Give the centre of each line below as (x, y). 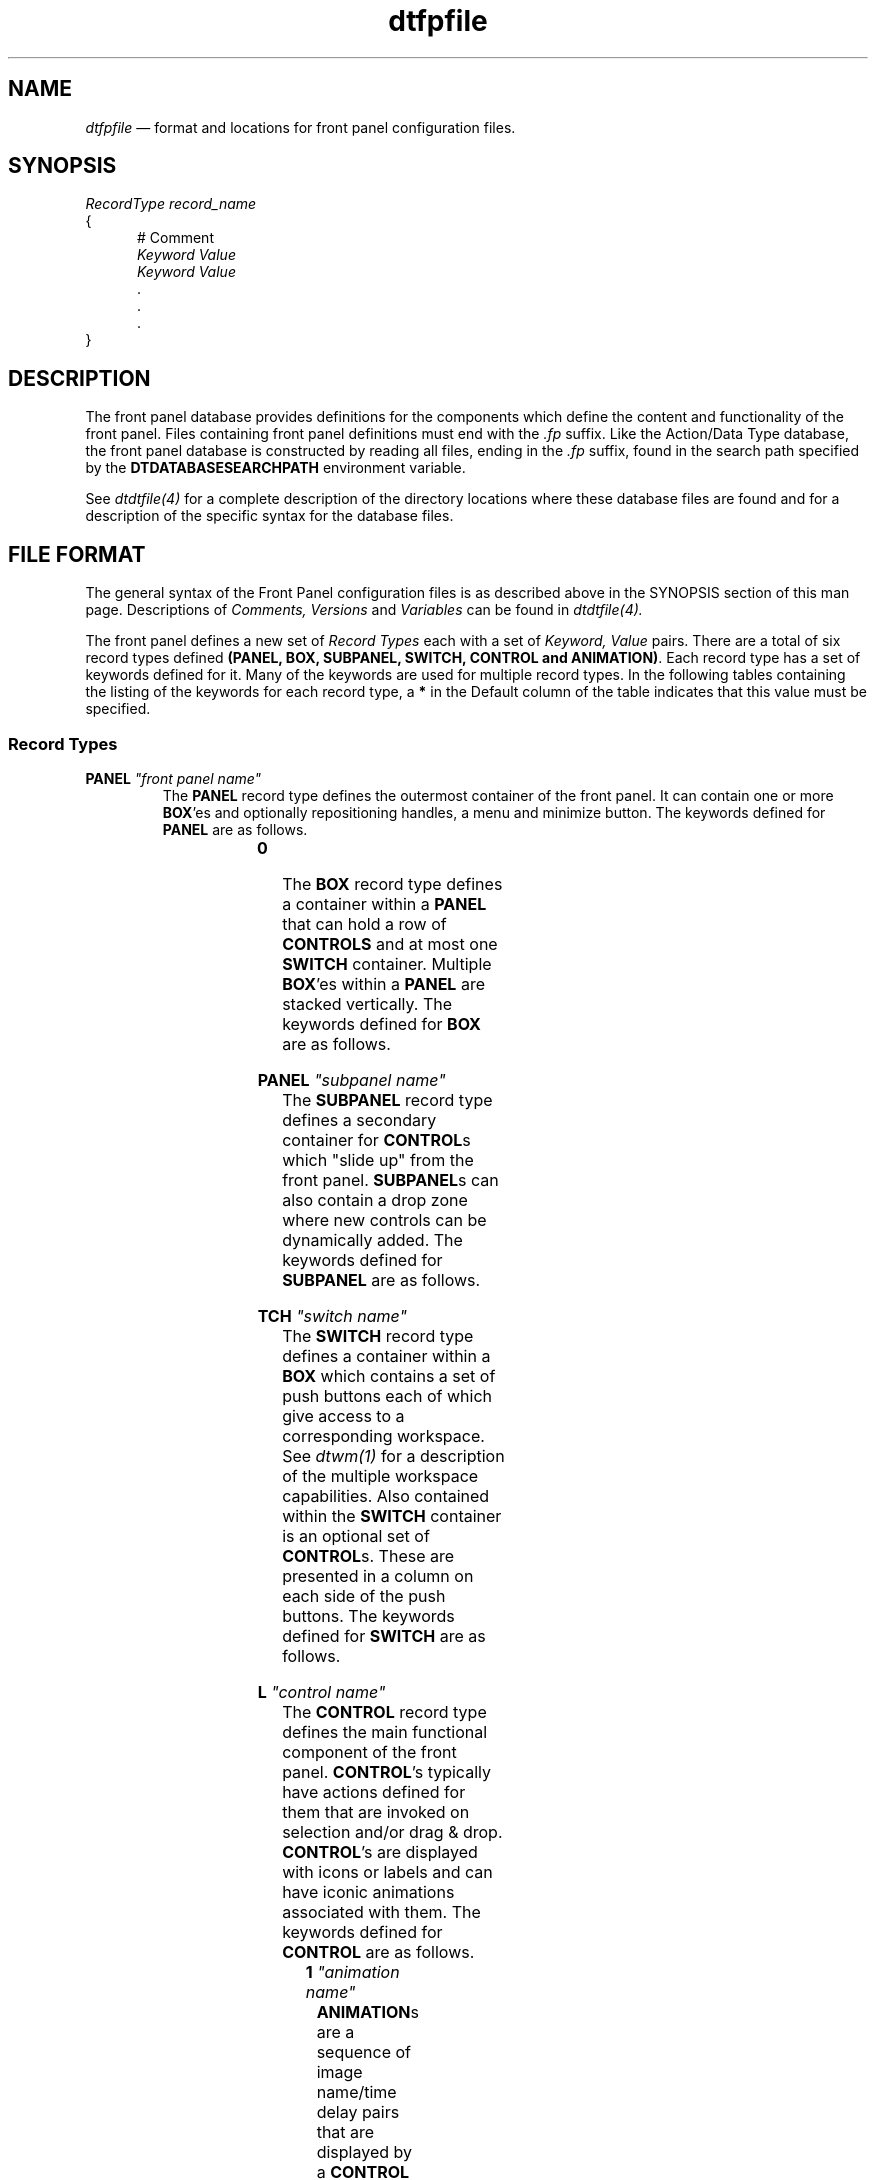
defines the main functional (385, 1731)
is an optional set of (356, 1535)
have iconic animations (368, 1891)
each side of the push (364, 1595)
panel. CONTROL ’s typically (386, 1771)
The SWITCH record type (378, 1335)
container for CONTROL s (376, 1139)
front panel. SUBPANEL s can (390, 1179)
